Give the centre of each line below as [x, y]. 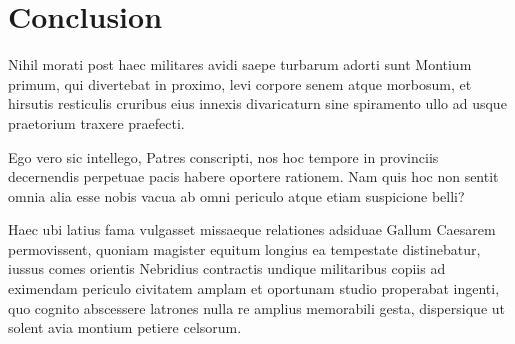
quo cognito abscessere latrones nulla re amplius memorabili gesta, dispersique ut [257, 307]
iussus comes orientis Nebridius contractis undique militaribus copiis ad [227, 268]
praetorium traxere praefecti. [96, 122]
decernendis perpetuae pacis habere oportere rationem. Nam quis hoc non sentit [253, 176]
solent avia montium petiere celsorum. [125, 327]
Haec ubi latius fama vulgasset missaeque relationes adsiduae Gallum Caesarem [252, 229]
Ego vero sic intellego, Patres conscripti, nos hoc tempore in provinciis [223, 156]
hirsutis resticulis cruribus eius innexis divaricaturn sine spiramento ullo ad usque [257, 103]
